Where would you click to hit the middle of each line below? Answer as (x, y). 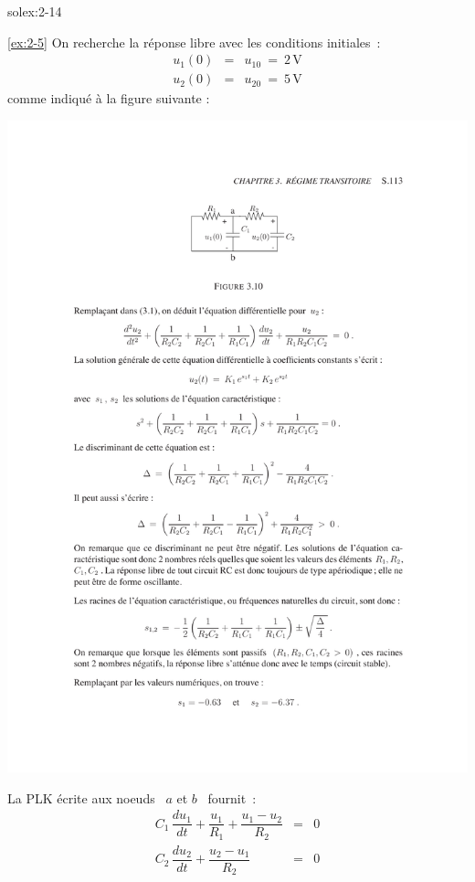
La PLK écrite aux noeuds (81, 797)
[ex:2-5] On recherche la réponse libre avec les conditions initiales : (194, 42)
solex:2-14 (35, 11)
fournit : (232, 797)
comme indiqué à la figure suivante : (109, 98)
